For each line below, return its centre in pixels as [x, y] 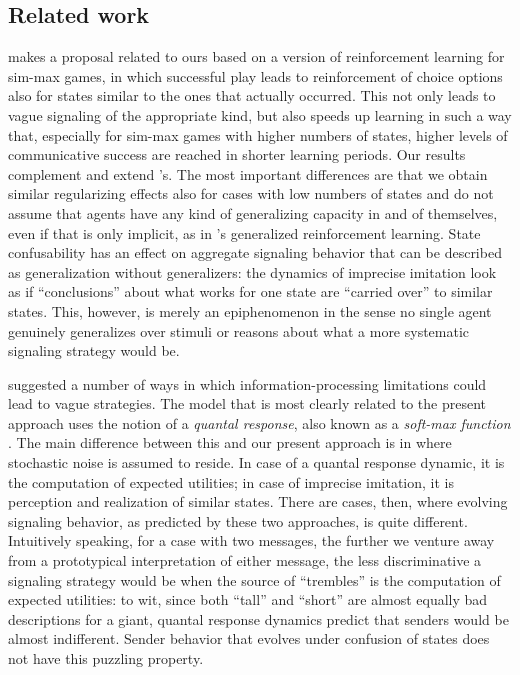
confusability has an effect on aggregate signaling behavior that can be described [255, 252]
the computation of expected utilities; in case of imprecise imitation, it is [231, 481]
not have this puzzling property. [106, 658]
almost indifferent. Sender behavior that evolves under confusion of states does [249, 638]
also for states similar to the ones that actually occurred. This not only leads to [252, 95]
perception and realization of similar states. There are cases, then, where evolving [258, 501]
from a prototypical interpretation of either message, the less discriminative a [245, 560]
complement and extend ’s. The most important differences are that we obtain [248, 173]
